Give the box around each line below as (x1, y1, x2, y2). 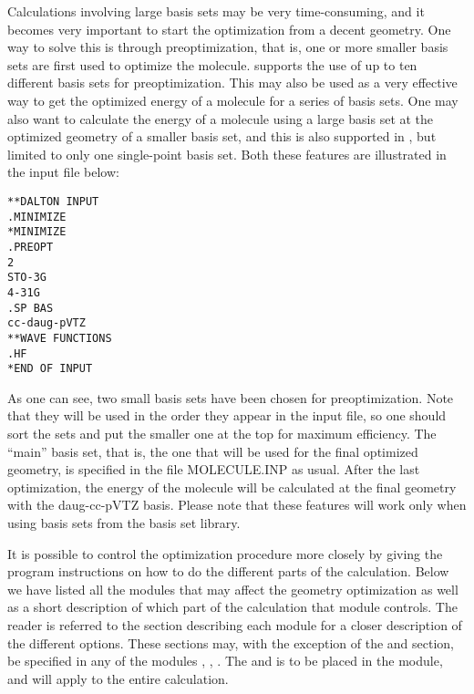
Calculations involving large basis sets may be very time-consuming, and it (7, 2, 425, 20)
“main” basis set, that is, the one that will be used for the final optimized (7, 441, 418, 461)
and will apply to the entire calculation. (7, 668, 229, 688)
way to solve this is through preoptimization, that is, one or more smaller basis (7, 37, 448, 57)
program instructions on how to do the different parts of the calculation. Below (7, 562, 449, 581)
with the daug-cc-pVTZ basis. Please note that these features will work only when (7, 495, 467, 514)
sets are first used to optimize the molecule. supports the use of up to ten (7, 55, 417, 74)
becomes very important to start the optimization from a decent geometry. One (7, 19, 451, 38)
